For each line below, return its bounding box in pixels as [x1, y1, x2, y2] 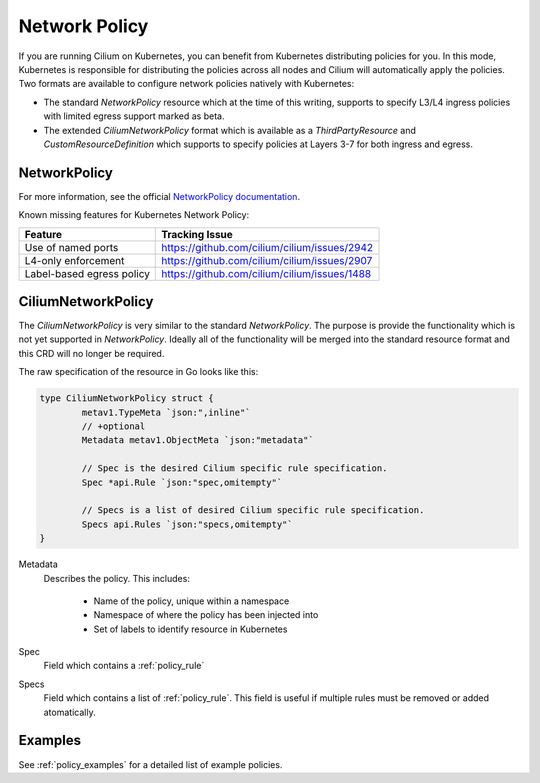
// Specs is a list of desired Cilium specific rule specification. [81, 505, 425, 516]
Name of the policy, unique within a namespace [93, 595, 290, 607]
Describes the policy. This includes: [43, 572, 190, 584]
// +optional [81, 421, 146, 432]
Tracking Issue [161, 227, 234, 241]
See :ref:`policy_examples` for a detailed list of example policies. [18, 758, 283, 770]
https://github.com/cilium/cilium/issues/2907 [161, 253, 373, 267]
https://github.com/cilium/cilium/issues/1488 [161, 266, 372, 280]
